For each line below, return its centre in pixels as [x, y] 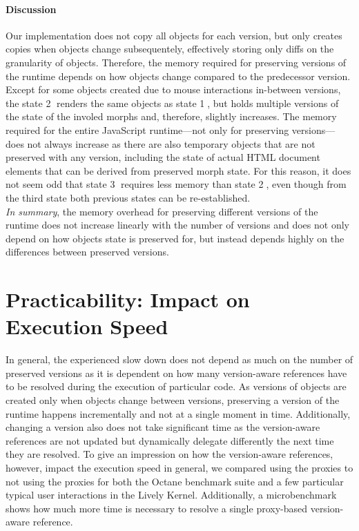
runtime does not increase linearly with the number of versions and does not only [177, 225]
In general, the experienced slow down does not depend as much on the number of [179, 359]
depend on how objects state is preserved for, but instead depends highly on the [175, 238]
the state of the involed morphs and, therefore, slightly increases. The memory [171, 116]
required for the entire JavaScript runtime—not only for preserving [147, 129]
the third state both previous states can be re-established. [128, 197]
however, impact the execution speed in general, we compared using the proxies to [179, 467]
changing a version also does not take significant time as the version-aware [163, 427]
